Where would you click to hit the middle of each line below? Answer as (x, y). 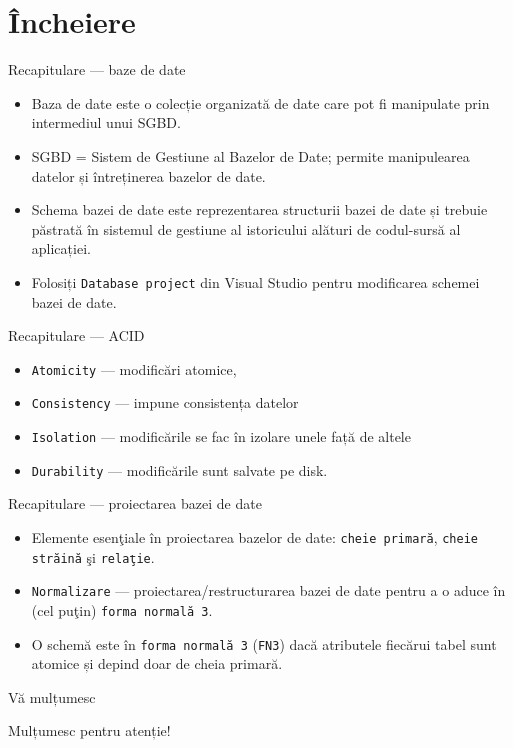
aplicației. (61, 248)
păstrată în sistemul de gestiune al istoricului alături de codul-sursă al (246, 228)
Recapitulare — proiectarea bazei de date (135, 503)
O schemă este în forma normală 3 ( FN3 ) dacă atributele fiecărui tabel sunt (264, 643)
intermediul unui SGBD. (106, 122)
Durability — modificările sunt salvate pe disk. (179, 469)
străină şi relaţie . (93, 556)
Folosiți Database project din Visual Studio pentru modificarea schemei (255, 281)
